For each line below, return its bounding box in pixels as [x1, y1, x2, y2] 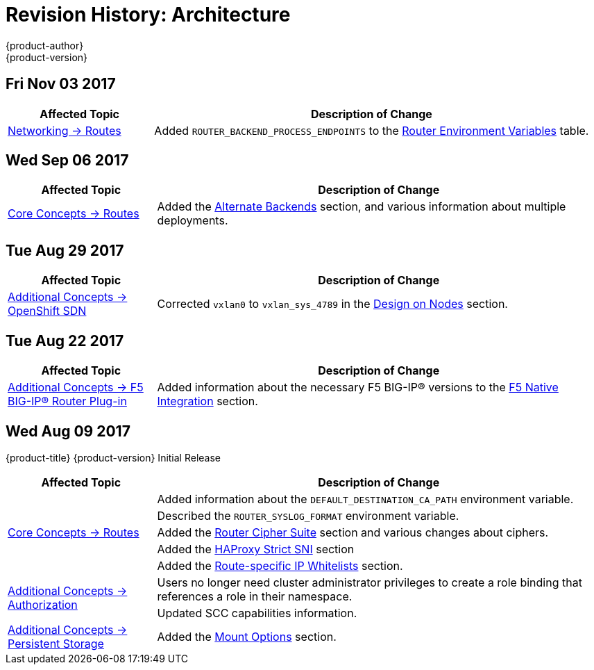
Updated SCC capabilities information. [157, 605, 357, 620]
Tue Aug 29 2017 [6, 241, 124, 259]
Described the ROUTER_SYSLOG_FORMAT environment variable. [157, 508, 459, 523]
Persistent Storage [8, 636, 104, 651]
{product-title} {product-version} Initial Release [6, 451, 221, 464]
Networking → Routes [8, 123, 121, 138]
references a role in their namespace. [157, 589, 353, 603]
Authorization [8, 597, 78, 612]
